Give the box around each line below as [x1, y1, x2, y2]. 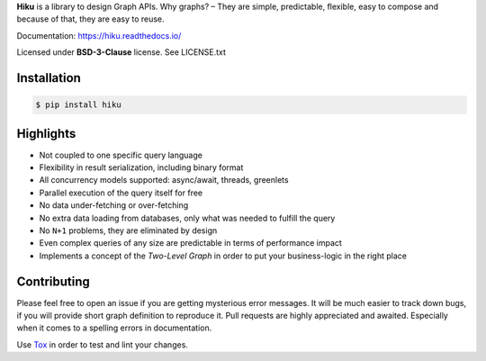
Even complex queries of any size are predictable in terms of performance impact [39, 238, 342, 248]
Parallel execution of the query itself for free [39, 187, 202, 198]
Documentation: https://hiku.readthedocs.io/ [16, 30, 182, 41]
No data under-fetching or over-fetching [39, 200, 189, 211]
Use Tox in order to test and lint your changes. [16, 338, 189, 350]
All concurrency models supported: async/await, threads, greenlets [39, 175, 289, 185]
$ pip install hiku [35, 100, 121, 110]
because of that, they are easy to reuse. [16, 14, 166, 24]
